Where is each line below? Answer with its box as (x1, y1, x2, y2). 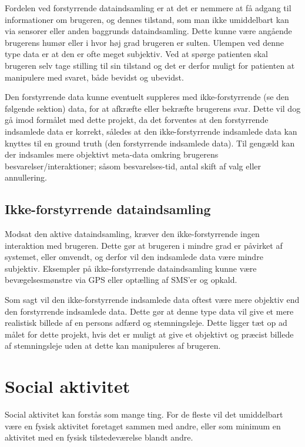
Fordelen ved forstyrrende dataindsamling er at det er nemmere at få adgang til (5, 2, 291, 14)
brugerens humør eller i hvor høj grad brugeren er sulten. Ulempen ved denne (5, 36, 284, 48)
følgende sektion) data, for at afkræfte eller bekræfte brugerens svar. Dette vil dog (5, 102, 301, 114)
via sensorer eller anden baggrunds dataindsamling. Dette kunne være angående (5, 25, 292, 37)
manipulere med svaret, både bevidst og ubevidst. (5, 71, 184, 83)
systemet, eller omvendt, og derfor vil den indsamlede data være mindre (5, 251, 263, 263)
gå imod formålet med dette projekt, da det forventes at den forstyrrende (5, 114, 269, 126)
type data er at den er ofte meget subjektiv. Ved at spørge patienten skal (5, 48, 268, 60)
